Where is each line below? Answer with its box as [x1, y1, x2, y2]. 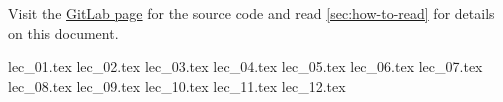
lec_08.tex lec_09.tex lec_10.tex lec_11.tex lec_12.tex [8, 75, 346, 96]
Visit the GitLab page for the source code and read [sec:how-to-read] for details [8, 3, 495, 23]
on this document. [8, 22, 119, 43]
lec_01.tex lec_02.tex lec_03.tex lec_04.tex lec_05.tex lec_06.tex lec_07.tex [8, 56, 483, 77]
